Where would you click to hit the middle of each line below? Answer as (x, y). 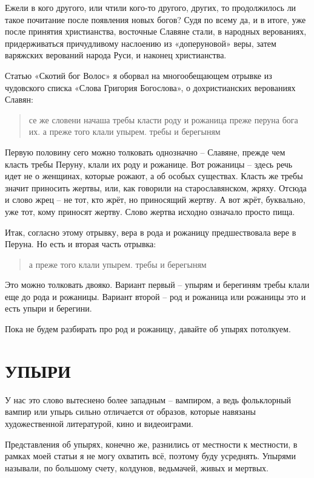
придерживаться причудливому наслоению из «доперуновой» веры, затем (141, 43)
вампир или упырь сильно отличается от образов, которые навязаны (130, 411)
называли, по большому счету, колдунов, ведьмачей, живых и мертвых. (137, 467)
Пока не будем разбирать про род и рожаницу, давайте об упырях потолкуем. (148, 329)
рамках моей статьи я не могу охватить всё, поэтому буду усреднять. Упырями (150, 456)
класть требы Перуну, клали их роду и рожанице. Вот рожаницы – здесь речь (149, 164)
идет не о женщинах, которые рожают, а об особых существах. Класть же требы (154, 176)
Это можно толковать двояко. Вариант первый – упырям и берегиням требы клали (157, 285)
